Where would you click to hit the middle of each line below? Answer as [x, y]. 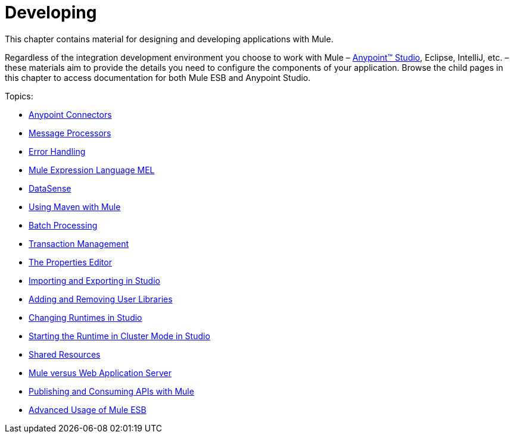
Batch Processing [63, 225]
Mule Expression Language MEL [92, 170]
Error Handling [57, 151]
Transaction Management [79, 243]
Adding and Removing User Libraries [101, 299]
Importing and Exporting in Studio [94, 280]
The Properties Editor [70, 262]
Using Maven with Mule [75, 207]
